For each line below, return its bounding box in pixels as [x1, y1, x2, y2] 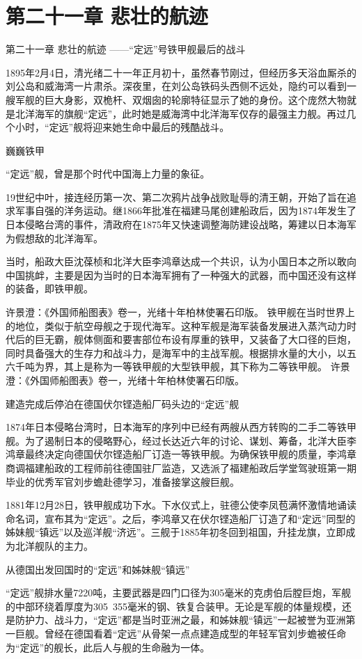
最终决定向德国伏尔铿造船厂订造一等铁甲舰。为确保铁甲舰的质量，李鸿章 [24, 447, 356, 461]
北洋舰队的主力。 [15, 538, 93, 553]
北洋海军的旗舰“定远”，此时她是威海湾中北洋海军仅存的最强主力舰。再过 [15, 106, 347, 120]
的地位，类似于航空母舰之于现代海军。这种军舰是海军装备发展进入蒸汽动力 [6, 318, 347, 333]
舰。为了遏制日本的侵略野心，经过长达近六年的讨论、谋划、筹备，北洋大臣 [6, 433, 347, 447]
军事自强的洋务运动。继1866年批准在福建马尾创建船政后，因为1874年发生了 [15, 203, 356, 218]
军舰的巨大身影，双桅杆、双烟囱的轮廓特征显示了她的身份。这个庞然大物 [15, 92, 347, 106]
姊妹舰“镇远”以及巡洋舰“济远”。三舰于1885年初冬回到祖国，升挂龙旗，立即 [6, 525, 346, 539]
